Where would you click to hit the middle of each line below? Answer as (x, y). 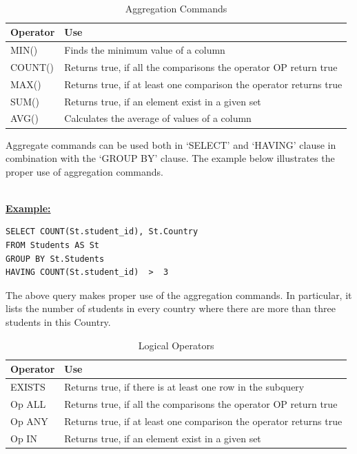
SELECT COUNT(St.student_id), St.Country (102, 232)
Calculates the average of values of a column (158, 118)
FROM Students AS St (53, 246)
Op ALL (28, 403)
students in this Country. (58, 322)
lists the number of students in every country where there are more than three (171, 308)
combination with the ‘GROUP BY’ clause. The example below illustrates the (170, 158)
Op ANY (29, 421)
